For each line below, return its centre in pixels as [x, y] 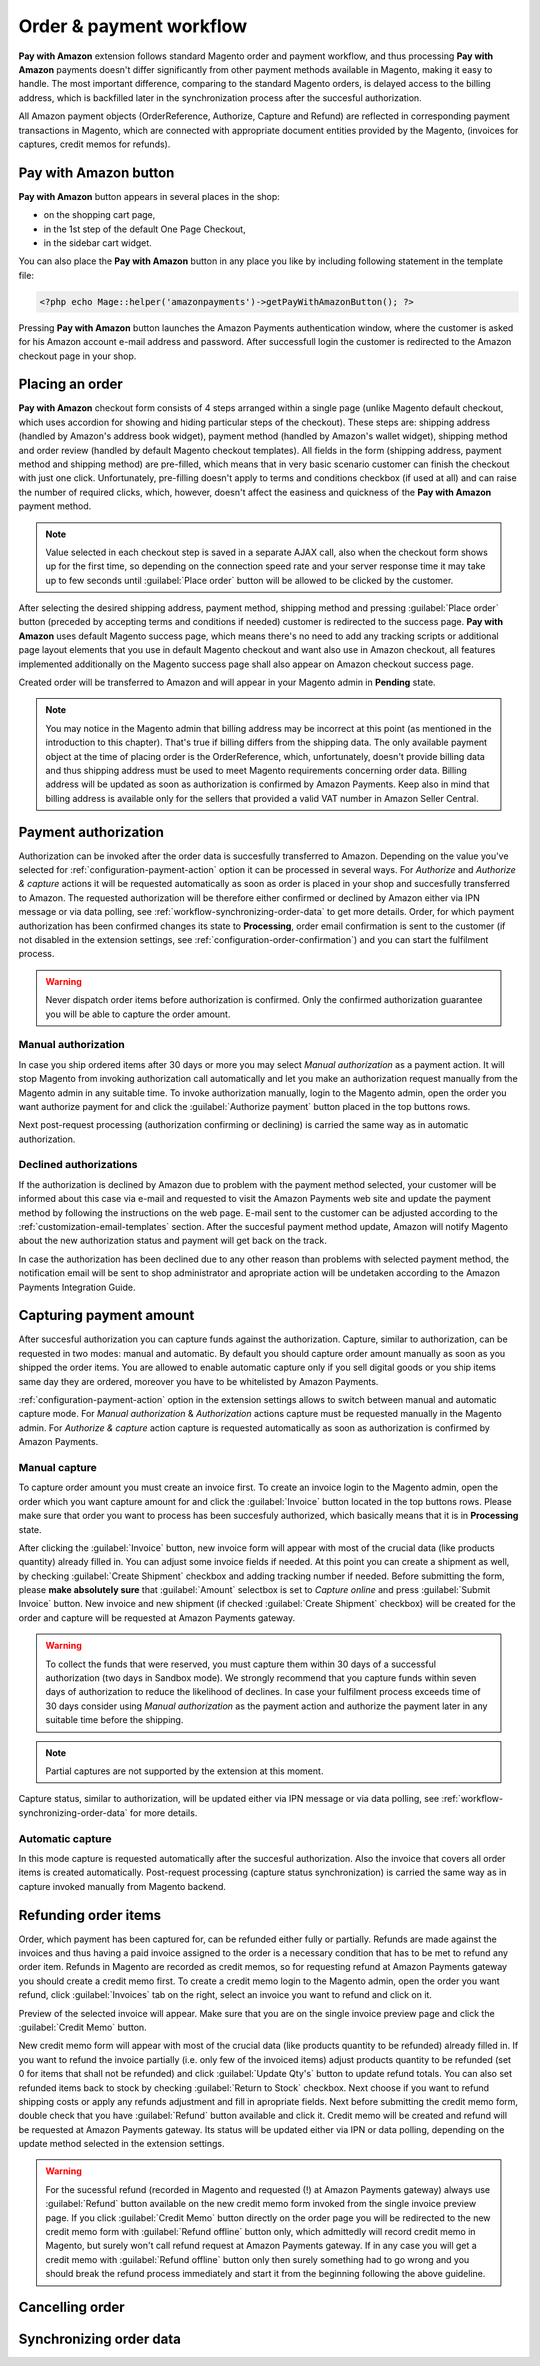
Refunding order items [90, 1915]
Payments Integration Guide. [77, 1287]
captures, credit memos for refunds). [94, 144]
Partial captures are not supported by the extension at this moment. [184, 1771]
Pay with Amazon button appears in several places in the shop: [149, 196]
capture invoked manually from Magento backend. [122, 1886]
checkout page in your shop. [77, 356]
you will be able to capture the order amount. [138, 1014]
